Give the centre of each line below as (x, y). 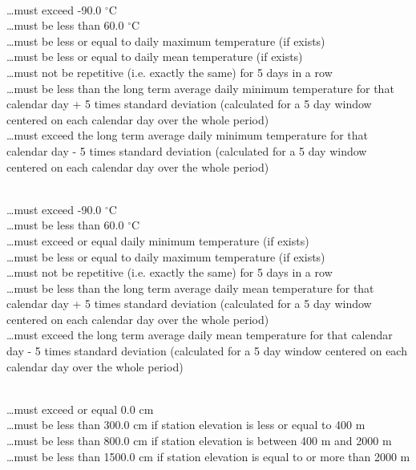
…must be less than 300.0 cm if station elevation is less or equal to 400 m (186, 425)
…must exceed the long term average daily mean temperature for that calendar (200, 335)
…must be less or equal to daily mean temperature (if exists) (155, 57)
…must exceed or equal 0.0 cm (80, 409)
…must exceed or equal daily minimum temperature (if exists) (158, 240)
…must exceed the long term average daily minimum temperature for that (188, 135)
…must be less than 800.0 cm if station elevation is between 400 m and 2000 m (199, 441)
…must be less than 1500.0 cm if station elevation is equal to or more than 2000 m (208, 456)
